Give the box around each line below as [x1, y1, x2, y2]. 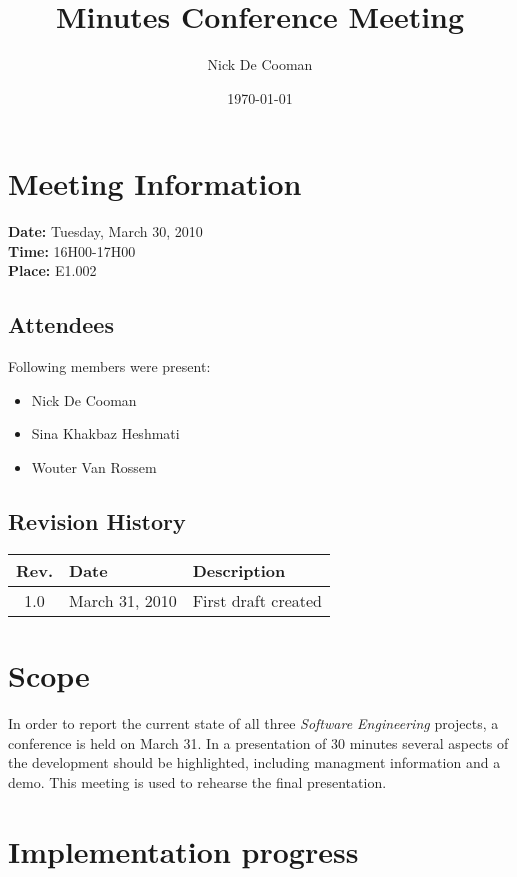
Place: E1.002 [8, 260, 97, 281]
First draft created [192, 588, 323, 612]
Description [192, 558, 286, 582]
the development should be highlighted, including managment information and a [8, 752, 501, 773]
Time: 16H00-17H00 [8, 240, 136, 261]
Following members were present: [8, 356, 211, 377]
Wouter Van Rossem [31, 457, 157, 478]
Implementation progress [8, 830, 359, 871]
